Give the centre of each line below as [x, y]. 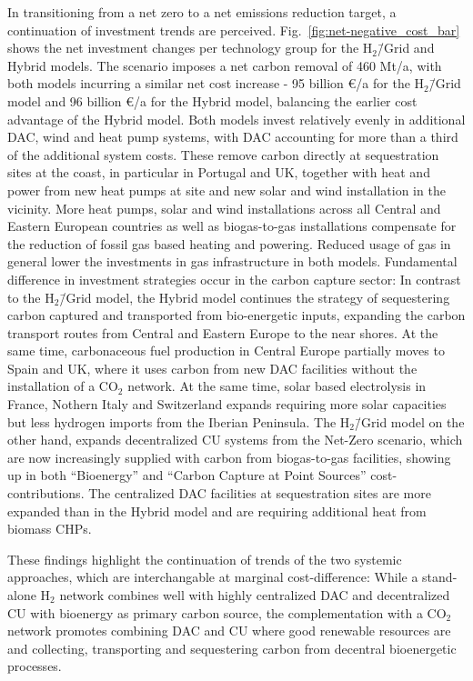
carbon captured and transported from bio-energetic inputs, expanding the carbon [236, 315]
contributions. [46, 493]
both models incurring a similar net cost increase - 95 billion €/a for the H [216, 83]
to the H [31, 297]
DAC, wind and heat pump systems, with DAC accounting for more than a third [233, 137]
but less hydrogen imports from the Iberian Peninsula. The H [179, 421]
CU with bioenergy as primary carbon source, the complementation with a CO [227, 612]
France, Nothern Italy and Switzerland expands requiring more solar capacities [227, 404]
